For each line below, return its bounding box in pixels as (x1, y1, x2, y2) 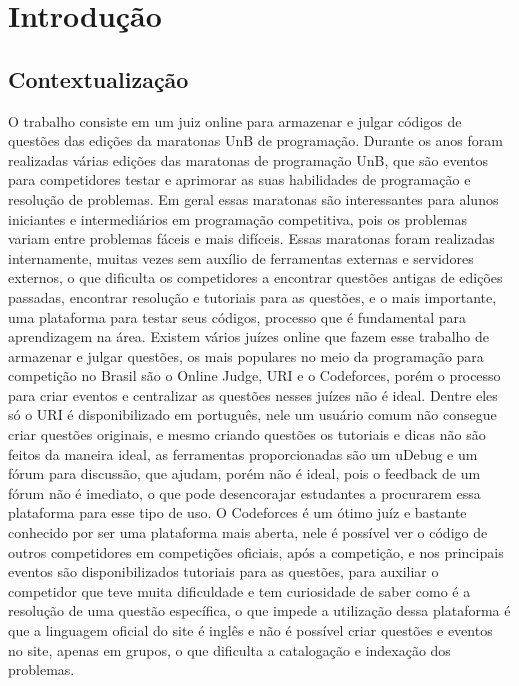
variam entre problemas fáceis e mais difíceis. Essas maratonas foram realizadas (8, 228, 495, 249)
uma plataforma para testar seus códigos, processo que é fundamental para (8, 306, 466, 327)
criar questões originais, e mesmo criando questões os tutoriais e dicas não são (8, 424, 486, 445)
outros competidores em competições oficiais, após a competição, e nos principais (8, 541, 504, 562)
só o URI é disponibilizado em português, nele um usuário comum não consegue (8, 404, 497, 425)
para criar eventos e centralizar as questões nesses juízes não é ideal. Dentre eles (8, 384, 498, 405)
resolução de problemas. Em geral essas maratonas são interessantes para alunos (8, 188, 499, 209)
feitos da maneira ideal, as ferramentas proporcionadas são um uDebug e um (8, 443, 478, 464)
